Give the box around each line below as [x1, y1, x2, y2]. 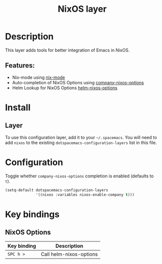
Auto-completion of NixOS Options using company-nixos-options [12, 79, 144, 85]
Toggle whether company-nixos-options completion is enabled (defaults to [5, 173, 154, 179]
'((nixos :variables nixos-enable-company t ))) [36, 192, 135, 197]
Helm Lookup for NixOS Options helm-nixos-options [12, 85, 117, 91]
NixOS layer [58, 3, 107, 15]
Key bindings [5, 209, 60, 220]
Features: [5, 61, 35, 70]
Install [5, 102, 31, 113]
